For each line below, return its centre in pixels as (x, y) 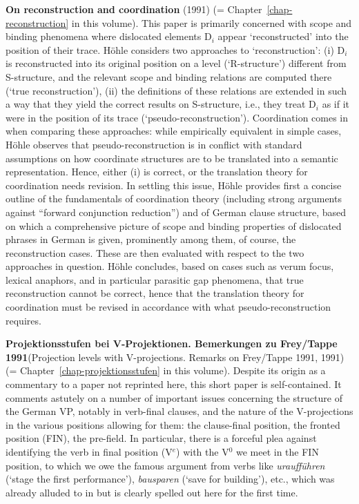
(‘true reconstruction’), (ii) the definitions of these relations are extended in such (176, 90)
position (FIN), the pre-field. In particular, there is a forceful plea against (161, 438)
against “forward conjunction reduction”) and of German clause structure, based (176, 212)
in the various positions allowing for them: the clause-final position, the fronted (173, 424)
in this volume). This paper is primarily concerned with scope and (212, 22)
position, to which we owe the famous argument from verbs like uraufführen (165, 465)
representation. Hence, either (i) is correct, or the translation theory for (157, 172)
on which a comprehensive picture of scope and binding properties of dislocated (174, 225)
